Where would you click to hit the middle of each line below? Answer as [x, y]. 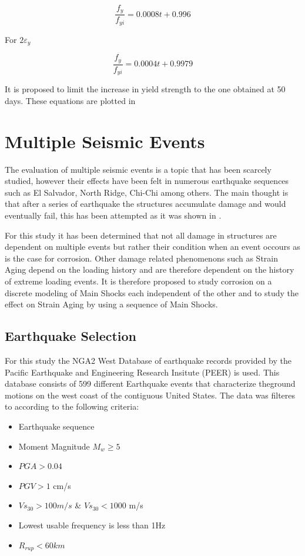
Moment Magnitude [54, 446]
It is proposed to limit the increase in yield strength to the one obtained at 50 [145, 89]
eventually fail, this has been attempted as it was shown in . [113, 215]
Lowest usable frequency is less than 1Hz [92, 525]
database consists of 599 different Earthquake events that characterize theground [150, 383]
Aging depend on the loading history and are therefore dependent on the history [150, 269]
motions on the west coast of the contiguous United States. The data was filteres [150, 395]
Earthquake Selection [71, 336]
